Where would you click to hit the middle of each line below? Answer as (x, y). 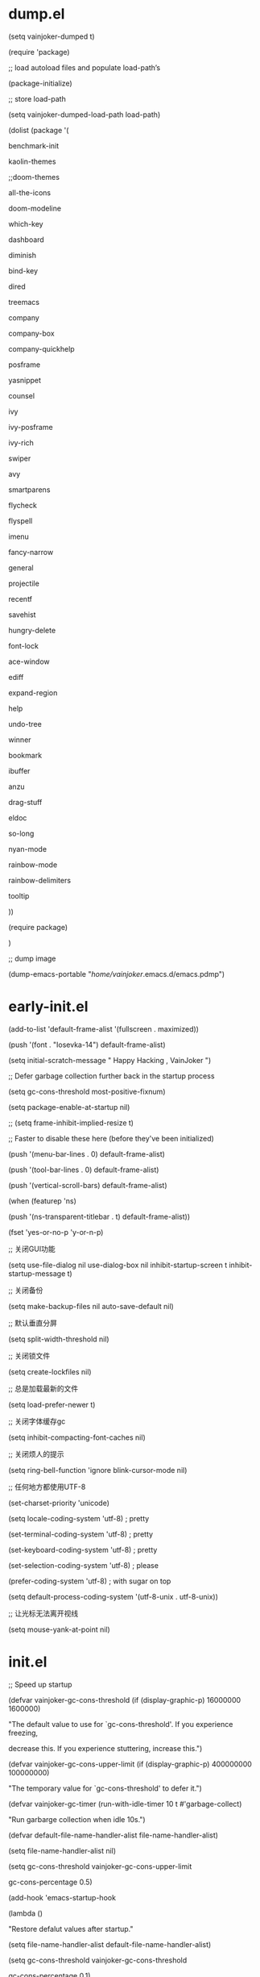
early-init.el (48, 1007)
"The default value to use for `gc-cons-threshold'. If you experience (121, 1724)
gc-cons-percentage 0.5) (50, 1882)
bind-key (23, 270)
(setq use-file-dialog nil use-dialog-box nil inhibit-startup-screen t (118, 1265)
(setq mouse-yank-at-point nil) (59, 1629)
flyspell (21, 520)
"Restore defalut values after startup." (71, 1929)
